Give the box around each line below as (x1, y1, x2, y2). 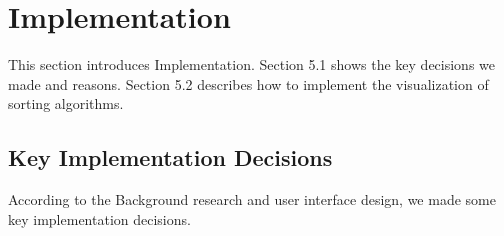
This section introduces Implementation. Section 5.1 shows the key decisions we (8, 54, 496, 75)
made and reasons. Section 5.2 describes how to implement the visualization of (8, 73, 489, 94)
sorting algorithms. (8, 93, 124, 114)
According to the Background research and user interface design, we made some (8, 189, 496, 210)
